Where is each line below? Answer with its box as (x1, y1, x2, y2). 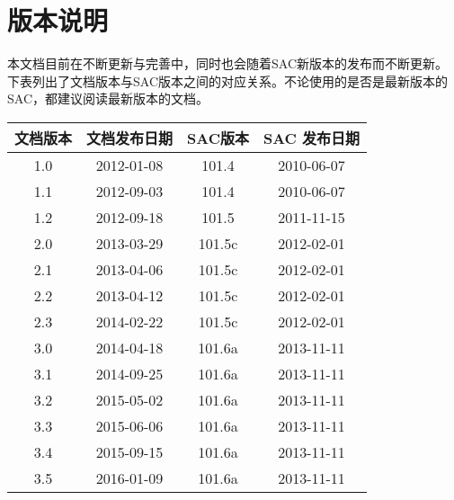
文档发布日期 (86, 127, 174, 148)
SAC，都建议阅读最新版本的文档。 (7, 89, 209, 108)
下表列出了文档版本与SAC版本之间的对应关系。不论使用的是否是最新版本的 (7, 71, 448, 90)
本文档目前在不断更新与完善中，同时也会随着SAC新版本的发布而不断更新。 (7, 54, 448, 73)
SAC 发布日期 (263, 127, 360, 148)
